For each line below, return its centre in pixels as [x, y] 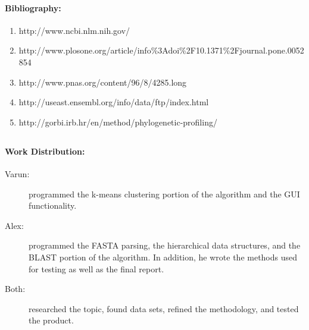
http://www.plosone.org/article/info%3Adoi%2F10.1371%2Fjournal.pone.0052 [161, 50]
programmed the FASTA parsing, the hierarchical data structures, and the [165, 245]
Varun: [17, 173]
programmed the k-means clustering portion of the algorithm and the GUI [164, 194]
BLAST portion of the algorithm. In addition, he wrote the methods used [163, 257]
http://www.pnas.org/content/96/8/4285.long [103, 82]
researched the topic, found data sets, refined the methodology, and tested [164, 308]
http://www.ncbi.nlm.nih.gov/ [74, 30]
